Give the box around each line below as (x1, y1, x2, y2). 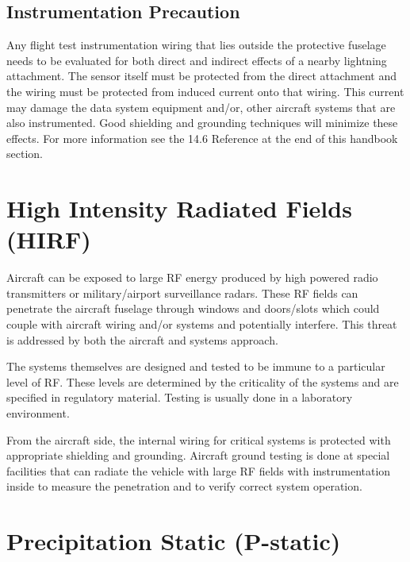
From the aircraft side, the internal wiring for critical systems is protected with (6, 431, 391, 448)
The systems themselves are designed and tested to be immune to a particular (6, 358, 385, 375)
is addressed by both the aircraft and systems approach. (6, 331, 278, 348)
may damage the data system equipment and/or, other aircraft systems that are (6, 98, 396, 115)
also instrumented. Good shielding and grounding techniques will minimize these (6, 114, 398, 131)
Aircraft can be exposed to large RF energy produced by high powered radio (6, 269, 378, 286)
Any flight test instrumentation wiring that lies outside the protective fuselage (6, 37, 386, 53)
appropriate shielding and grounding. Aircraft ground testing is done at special (6, 447, 390, 464)
